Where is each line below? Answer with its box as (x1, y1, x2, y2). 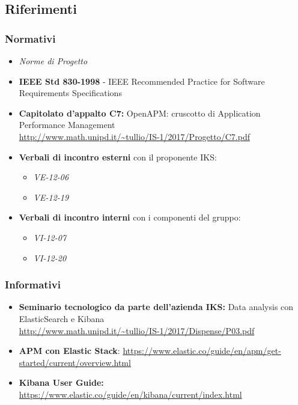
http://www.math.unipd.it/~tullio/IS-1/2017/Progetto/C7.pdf (19, 130, 250, 142)
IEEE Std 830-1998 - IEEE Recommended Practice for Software (19, 75, 265, 87)
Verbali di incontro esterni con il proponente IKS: (19, 150, 217, 163)
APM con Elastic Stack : (19, 344, 120, 357)
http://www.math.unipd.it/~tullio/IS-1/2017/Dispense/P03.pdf (19, 324, 255, 336)
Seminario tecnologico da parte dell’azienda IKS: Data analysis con (19, 300, 294, 313)
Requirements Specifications (19, 87, 122, 99)
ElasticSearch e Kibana (19, 312, 105, 324)
